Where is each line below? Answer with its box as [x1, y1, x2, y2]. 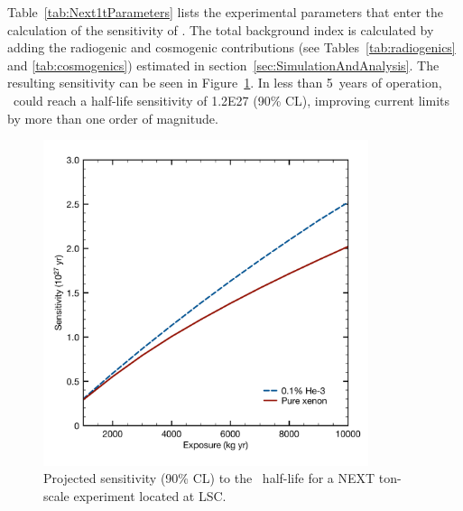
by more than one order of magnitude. [7, 108, 218, 127]
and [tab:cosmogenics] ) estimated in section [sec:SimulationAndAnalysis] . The [7, 55, 440, 74]
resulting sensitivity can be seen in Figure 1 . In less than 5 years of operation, [7, 73, 442, 92]
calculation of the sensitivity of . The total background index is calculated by [7, 20, 434, 39]
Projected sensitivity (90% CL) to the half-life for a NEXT [43, 469, 375, 488]
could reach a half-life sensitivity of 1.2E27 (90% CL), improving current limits [13, 90, 450, 109]
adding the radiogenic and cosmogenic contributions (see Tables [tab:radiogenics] [7, 38, 456, 57]
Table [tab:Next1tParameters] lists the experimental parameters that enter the [7, 3, 443, 21]
